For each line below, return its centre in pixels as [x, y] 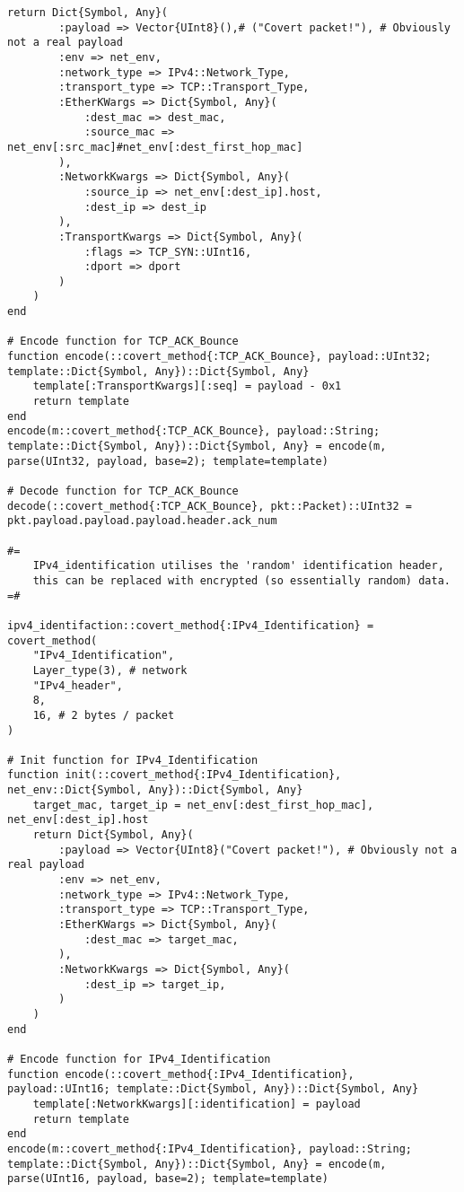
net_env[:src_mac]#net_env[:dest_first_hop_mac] [155, 147]
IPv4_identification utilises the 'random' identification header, [238, 566]
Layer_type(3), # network [110, 670]
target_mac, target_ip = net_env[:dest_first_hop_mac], [203, 805]
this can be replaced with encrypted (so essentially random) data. [241, 580]
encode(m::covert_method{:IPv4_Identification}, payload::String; [210, 1148]
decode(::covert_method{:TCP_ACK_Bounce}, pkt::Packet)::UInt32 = [210, 506]
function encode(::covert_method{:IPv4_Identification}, [181, 1074]
